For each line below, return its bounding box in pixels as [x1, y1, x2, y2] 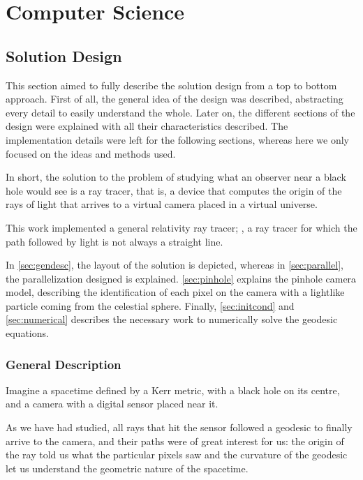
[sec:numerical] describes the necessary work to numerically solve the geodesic [6, 312, 338, 327]
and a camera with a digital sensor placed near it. [6, 396, 218, 411]
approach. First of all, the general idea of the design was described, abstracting [6, 91, 343, 106]
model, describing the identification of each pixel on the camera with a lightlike [6, 285, 345, 299]
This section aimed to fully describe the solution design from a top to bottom [6, 77, 337, 92]
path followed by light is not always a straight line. [6, 234, 223, 248]
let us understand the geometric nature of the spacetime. [6, 460, 249, 475]
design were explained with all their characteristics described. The [6, 119, 288, 133]
